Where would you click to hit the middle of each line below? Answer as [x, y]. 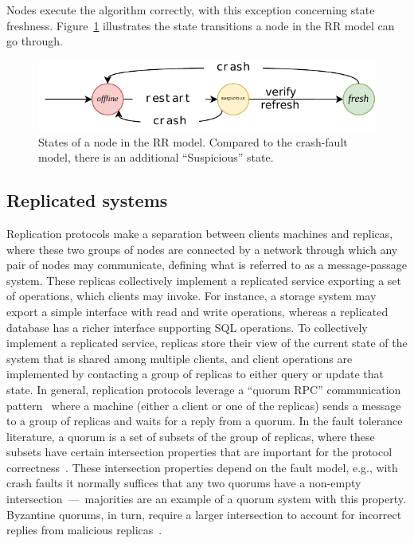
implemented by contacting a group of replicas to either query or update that [195, 374]
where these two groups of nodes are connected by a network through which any [202, 249]
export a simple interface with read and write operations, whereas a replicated [197, 311]
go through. [35, 41]
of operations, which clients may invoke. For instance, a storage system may [191, 296]
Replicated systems [87, 200]
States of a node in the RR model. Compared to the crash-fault [193, 141]
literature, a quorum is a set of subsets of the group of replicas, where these [191, 436]
